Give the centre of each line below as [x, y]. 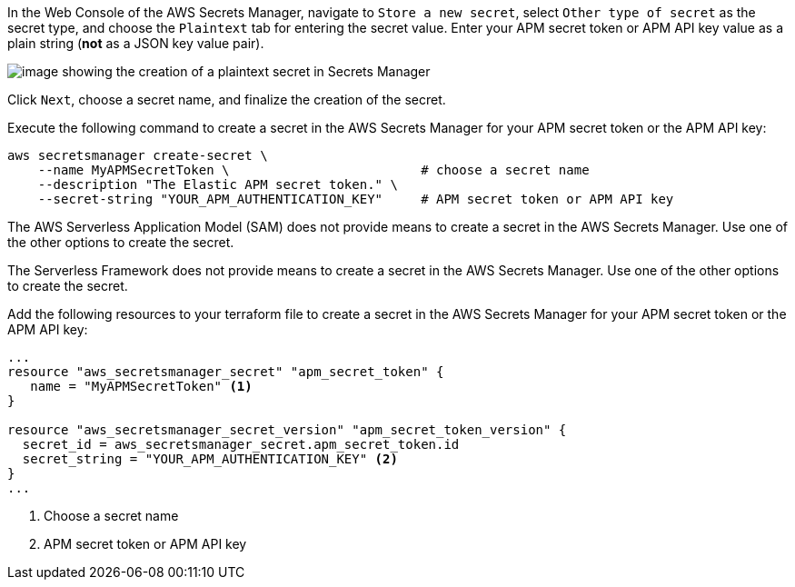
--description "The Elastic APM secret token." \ [218, 184]
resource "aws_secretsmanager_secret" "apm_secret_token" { [226, 372]
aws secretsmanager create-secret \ [138, 155]
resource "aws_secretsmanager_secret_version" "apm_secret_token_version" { [287, 430]
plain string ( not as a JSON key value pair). [136, 43]
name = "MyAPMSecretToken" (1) [141, 386]
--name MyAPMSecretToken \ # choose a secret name [313, 170]
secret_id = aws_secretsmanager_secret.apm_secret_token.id [241, 444]
